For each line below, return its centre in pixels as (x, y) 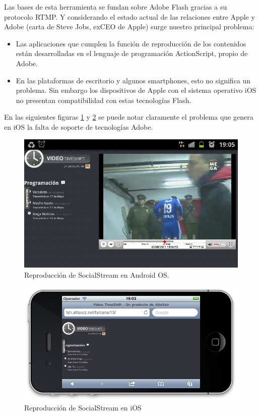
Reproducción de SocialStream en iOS (83, 408)
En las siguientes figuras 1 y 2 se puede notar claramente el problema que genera (129, 117)
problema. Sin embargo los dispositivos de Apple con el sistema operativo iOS (136, 90)
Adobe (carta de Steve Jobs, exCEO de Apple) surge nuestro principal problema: (129, 27)
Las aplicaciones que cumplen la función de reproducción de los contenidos (131, 43)
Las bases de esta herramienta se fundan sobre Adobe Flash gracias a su (116, 7)
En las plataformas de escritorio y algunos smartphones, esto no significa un (133, 80)
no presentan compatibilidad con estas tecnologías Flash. (104, 100)
